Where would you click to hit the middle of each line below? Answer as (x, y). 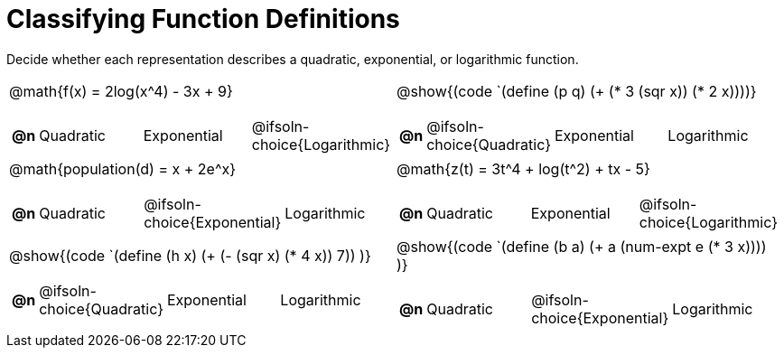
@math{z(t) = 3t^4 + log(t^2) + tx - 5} (523, 168)
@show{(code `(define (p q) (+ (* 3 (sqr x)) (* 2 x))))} (577, 91)
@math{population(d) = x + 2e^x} (123, 168)
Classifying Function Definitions (203, 19)
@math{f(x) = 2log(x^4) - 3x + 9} (121, 91)
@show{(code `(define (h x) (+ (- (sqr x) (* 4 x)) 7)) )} (190, 255)
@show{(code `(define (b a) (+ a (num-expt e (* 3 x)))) (582, 246)
